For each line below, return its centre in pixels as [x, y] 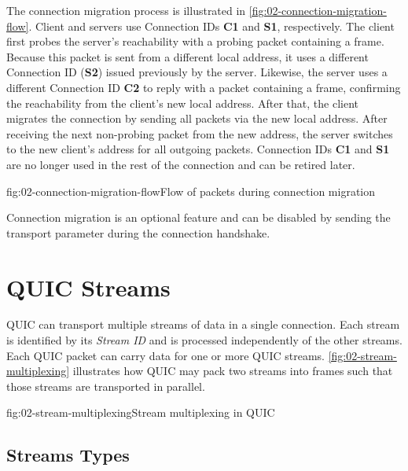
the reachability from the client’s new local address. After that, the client [182, 103]
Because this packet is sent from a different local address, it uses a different [187, 56]
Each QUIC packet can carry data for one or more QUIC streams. [165, 355]
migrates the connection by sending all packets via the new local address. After [197, 118]
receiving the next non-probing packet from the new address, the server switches [200, 133]
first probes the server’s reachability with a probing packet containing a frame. [195, 41]
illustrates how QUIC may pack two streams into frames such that [233, 371]
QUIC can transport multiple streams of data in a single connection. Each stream [203, 324]
